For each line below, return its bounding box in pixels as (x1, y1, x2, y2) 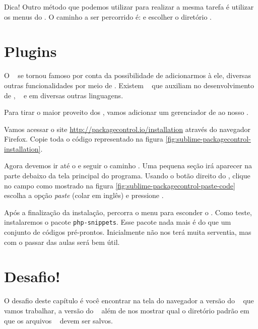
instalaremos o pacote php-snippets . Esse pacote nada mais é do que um (4, 217, 231, 227)
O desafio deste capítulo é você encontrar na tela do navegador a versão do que (4, 295, 254, 306)
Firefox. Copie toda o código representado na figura (4, 134, 163, 144)
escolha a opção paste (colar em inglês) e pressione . (4, 190, 164, 201)
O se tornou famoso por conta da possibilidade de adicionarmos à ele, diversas (4, 70, 251, 81)
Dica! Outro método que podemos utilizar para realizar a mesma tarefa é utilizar (4, 2, 254, 12)
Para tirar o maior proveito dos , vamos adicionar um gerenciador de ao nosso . (4, 107, 248, 117)
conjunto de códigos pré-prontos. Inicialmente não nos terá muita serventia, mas (4, 227, 251, 237)
